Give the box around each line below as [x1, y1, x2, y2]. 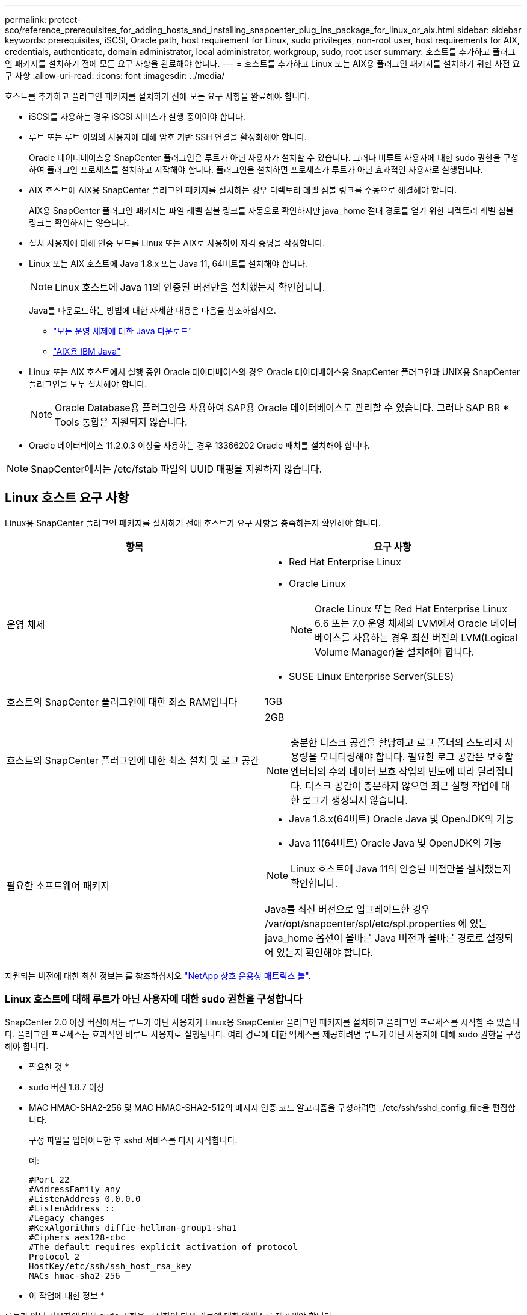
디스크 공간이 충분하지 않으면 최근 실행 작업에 [304, 779, 499, 792]
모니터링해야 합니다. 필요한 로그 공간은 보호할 [319, 750, 514, 763]
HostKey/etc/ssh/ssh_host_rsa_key [29, 1261, 191, 1271]
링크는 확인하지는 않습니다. [29, 217, 129, 228]
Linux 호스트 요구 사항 [5, 490, 129, 506]
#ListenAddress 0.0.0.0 [29, 1193, 141, 1204]
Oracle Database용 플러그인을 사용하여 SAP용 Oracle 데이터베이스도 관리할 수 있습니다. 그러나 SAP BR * [55, 402, 509, 414]
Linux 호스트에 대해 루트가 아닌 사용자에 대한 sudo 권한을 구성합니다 [5, 993, 303, 1006]
